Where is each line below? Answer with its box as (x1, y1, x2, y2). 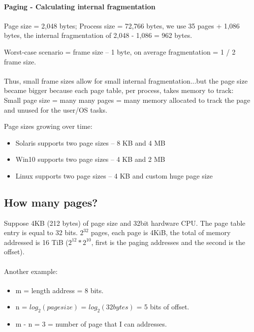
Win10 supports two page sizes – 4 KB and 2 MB (15, 154, 165, 164)
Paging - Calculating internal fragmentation (4, 1, 156, 11)
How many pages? (4, 194, 98, 210)
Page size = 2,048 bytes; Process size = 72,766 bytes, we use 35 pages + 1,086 (4, 20, 240, 30)
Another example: (4, 266, 58, 276)
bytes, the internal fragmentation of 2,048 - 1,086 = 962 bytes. (4, 30, 192, 40)
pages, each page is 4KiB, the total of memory (91, 227, 231, 238)
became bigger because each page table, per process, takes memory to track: (4, 85, 234, 95)
